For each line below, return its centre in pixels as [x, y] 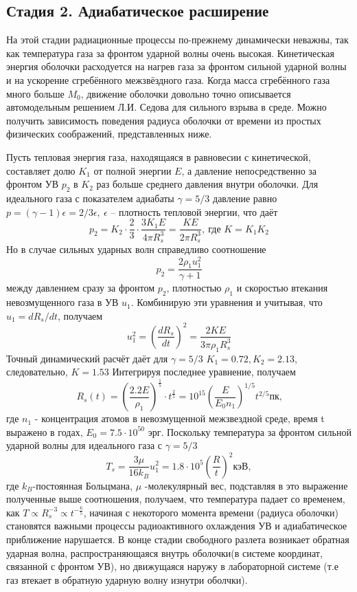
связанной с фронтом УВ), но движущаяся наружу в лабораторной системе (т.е [172, 566]
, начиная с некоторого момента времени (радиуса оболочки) [211, 512]
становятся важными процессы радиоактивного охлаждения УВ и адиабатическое [177, 526]
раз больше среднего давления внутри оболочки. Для [207, 184]
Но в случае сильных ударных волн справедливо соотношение [136, 249]
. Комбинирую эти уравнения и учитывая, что [227, 302]
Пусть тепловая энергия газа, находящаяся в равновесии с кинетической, [159, 156]
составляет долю [41, 170]
